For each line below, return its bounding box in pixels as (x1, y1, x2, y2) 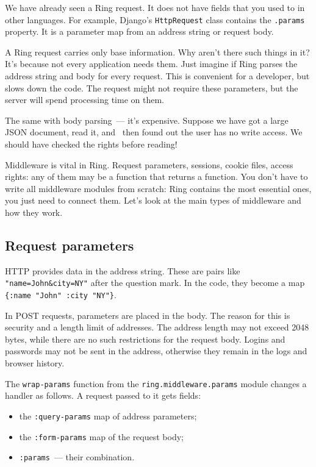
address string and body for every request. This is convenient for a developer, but (5, 70, 310, 82)
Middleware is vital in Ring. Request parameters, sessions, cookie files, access (5, 158, 293, 171)
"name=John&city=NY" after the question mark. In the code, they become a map (5, 276, 305, 289)
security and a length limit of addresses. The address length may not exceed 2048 (5, 321, 309, 333)
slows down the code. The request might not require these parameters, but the (5, 81, 298, 94)
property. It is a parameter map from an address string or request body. (5, 25, 274, 38)
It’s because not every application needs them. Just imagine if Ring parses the (5, 57, 298, 70)
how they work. (5, 205, 63, 218)
